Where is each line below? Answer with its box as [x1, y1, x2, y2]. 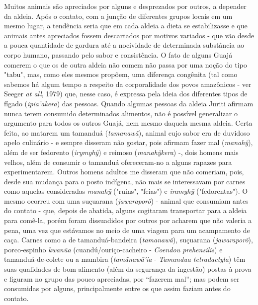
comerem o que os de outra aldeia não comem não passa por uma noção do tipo [4, 59, 247, 70]
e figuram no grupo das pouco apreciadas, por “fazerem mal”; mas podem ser [4, 273, 240, 284]
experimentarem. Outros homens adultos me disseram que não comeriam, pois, [4, 166, 244, 177]
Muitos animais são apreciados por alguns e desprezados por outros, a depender [4, 1, 247, 11]
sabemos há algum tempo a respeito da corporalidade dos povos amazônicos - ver [4, 78, 252, 89]
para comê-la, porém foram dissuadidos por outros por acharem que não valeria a [4, 215, 252, 226]
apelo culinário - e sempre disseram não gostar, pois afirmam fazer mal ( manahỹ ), [4, 137, 253, 148]
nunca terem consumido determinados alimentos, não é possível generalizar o [4, 108, 238, 118]
